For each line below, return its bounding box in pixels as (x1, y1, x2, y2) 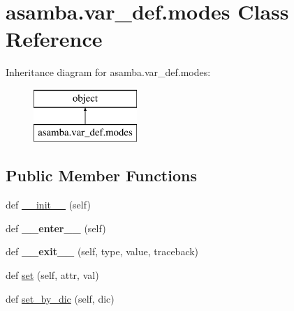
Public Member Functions (6, 165, 197, 186)
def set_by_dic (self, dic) (6, 291, 115, 305)
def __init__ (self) (6, 197, 91, 212)
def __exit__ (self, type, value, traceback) (6, 244, 199, 259)
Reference (6, 24, 103, 53)
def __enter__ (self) (6, 220, 106, 235)
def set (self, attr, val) (6, 268, 99, 282)
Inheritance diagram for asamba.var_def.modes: (6, 65, 211, 79)
